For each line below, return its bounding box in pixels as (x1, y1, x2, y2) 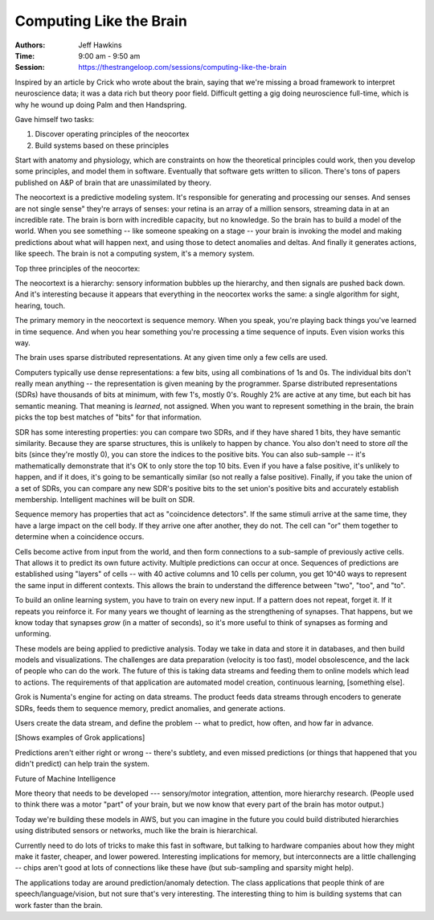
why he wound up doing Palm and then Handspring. (14, 100, 187, 109)
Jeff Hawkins (78, 40, 122, 50)
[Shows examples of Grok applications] (14, 733, 145, 742)
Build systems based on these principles (35, 141, 169, 150)
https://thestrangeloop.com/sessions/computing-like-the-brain (78, 63, 287, 72)
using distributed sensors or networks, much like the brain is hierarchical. (14, 826, 258, 836)
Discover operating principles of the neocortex (35, 129, 190, 139)
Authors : (14, 40, 46, 50)
